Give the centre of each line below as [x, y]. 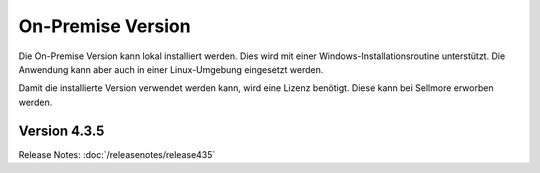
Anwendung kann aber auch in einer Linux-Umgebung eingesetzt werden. [171, 69]
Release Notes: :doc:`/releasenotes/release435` [117, 154]
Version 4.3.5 [61, 130]
